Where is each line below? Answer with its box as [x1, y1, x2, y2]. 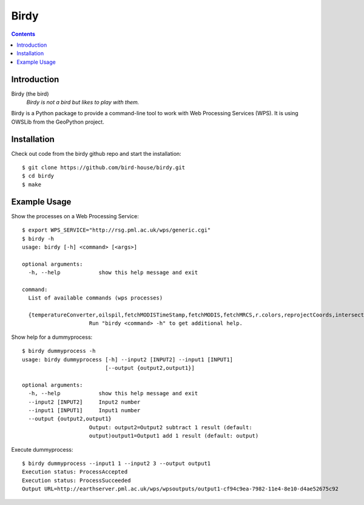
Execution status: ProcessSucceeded [22, 477, 131, 484]
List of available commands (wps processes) [28, 295, 163, 301]
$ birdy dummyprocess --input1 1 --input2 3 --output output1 [22, 460, 211, 467]
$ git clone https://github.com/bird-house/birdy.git [22, 164, 185, 171]
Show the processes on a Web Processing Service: [11, 212, 139, 219]
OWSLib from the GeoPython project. [11, 118, 104, 125]
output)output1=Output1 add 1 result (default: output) [89, 432, 259, 440]
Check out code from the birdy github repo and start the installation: [11, 150, 181, 157]
